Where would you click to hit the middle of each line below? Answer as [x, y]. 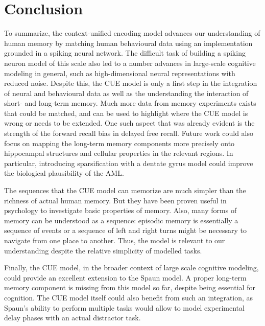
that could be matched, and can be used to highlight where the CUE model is [126, 113]
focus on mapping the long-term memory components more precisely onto [119, 143]
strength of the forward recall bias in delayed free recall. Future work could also [129, 133]
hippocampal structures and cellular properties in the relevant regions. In [119, 153]
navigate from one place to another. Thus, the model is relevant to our [115, 240]
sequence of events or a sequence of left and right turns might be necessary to [126, 230]
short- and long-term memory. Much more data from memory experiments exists [130, 103]
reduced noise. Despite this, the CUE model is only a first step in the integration [131, 83]
